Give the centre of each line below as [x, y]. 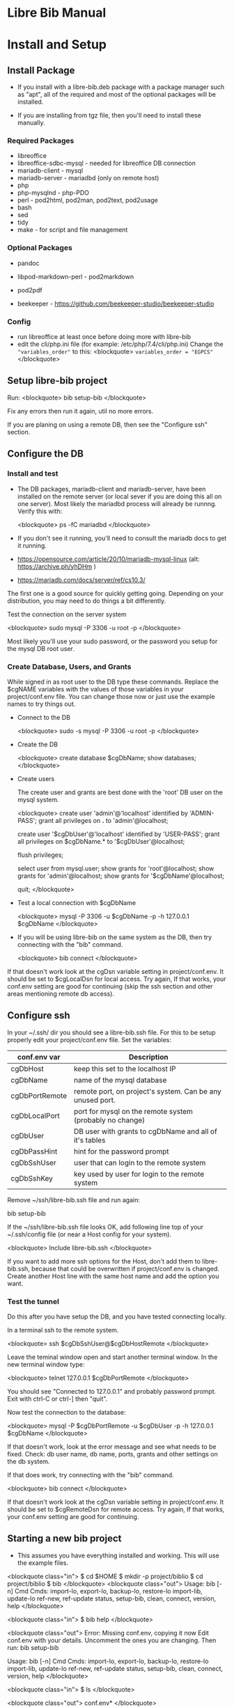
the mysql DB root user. [41, 648]
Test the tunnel [33, 1301]
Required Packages [41, 141]
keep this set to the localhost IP [125, 1069]
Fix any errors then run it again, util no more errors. [80, 411]
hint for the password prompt [121, 1151]
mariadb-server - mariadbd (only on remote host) [88, 178]
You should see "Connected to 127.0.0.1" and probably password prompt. [112, 1391]
